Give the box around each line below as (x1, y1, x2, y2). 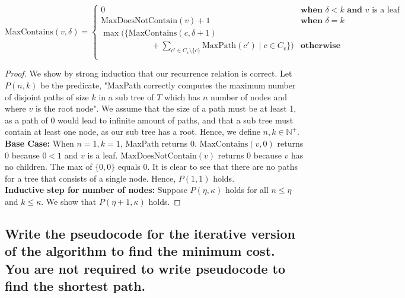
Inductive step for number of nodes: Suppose (5, 183, 187, 196)
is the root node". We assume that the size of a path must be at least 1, (35, 102, 296, 115)
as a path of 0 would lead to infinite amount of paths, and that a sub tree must (5, 113, 294, 126)
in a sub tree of (98, 90, 154, 103)
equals (118, 160, 141, 173)
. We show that (41, 195, 97, 207)
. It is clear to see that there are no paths (147, 160, 298, 173)
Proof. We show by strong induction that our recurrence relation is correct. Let (5, 67, 292, 80)
